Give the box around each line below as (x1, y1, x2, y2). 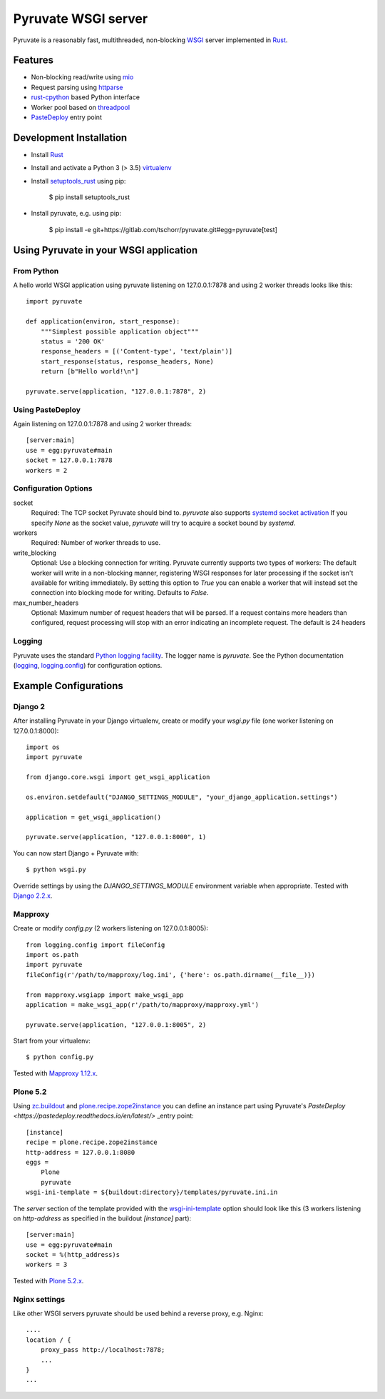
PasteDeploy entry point (31, 113, 103, 121)
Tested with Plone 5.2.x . (13, 1276, 84, 1285)
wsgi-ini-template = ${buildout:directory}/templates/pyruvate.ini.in (26, 1188, 278, 1196)
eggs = (26, 1158, 49, 1166)
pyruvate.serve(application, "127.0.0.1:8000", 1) (26, 833, 207, 841)
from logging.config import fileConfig (26, 941, 165, 949)
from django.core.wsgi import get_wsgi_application (26, 773, 210, 781)
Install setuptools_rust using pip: (31, 176, 126, 185)
